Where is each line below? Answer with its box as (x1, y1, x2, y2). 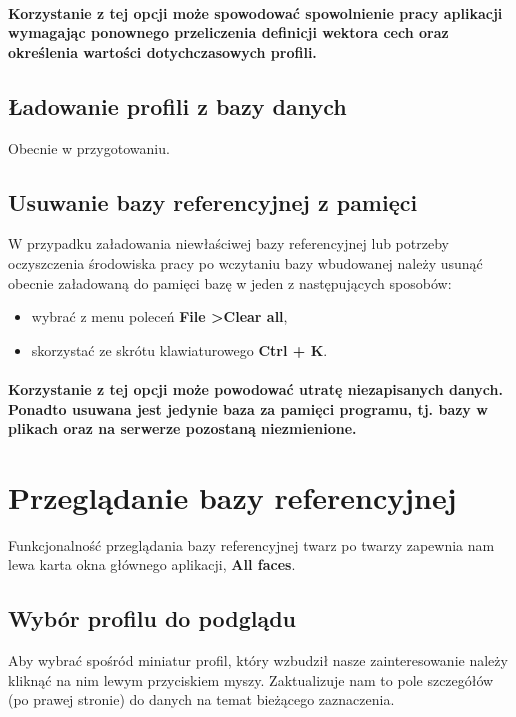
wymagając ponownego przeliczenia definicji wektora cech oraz (8, 22, 449, 43)
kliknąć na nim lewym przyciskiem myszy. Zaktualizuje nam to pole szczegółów (8, 669, 494, 690)
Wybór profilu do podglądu (8, 603, 297, 634)
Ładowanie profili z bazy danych (8, 90, 347, 121)
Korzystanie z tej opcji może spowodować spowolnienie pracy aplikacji (8, 2, 503, 23)
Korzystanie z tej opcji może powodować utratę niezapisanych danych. (8, 378, 503, 399)
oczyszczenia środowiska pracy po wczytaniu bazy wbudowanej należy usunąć (8, 252, 483, 273)
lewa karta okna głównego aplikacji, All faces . (8, 554, 296, 575)
